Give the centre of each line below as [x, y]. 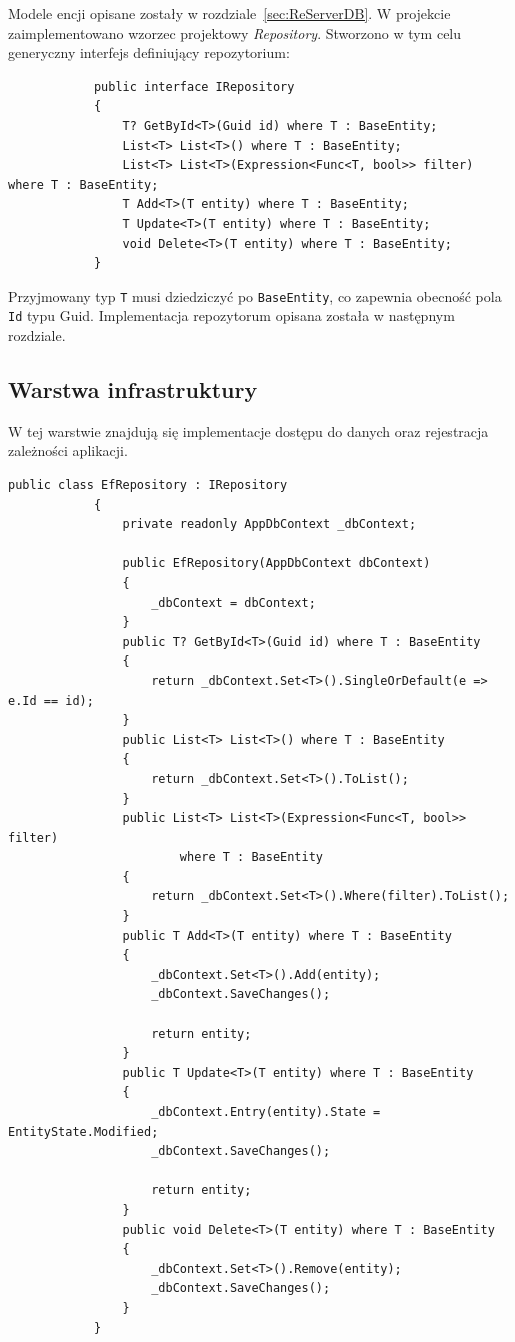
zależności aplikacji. [68, 450]
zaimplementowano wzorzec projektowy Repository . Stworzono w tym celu [235, 32]
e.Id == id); [51, 700]
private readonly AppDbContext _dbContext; [269, 524]
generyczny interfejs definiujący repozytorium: [149, 52]
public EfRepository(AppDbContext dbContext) [276, 563]
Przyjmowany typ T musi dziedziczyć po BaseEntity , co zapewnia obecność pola [255, 295]
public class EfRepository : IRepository [148, 485]
